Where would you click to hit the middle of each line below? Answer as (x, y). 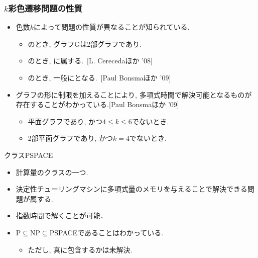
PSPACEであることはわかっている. (106, 232)
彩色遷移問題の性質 (45, 8)
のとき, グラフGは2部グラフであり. (85, 44)
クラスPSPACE (29, 155)
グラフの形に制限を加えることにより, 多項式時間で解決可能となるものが (134, 94)
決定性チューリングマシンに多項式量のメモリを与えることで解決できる (132, 189)
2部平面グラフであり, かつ (71, 138)
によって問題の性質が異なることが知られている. (112, 27)
